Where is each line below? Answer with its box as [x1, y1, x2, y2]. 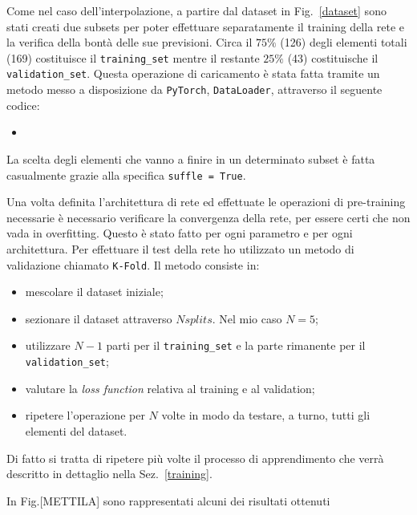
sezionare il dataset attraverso [25, 310, 172, 326]
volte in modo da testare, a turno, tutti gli [161, 407, 370, 424]
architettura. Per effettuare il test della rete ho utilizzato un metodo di [6, 240, 354, 257]
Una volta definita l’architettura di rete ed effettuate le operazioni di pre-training [6, 193, 406, 210]
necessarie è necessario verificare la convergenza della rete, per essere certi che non [6, 209, 411, 225]
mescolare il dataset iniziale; [25, 283, 164, 300]
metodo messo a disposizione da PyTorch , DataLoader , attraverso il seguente [6, 81, 383, 98]
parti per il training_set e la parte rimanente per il [106, 337, 366, 354]
